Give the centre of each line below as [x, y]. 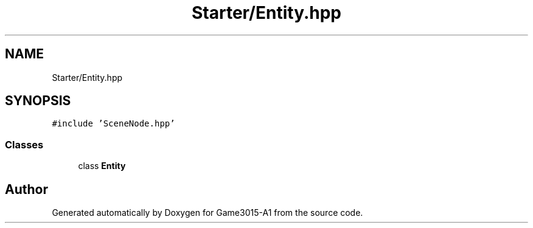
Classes [24, 144]
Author [26, 189]
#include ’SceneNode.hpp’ [113, 124]
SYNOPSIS [38, 101]
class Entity [102, 166]
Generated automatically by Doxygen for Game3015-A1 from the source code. [207, 213]
